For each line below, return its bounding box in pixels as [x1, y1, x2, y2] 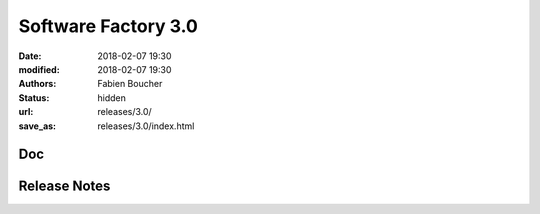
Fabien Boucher [97, 78, 163, 90]
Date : [18, 50, 42, 62]
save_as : [18, 120, 57, 132]
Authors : [18, 78, 57, 90]
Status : [18, 91, 50, 104]
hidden [97, 91, 127, 104]
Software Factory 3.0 [18, 15, 199, 37]
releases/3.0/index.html [97, 120, 195, 132]
